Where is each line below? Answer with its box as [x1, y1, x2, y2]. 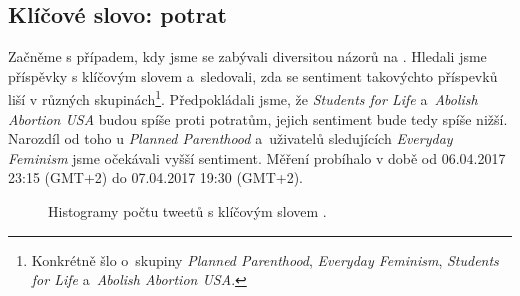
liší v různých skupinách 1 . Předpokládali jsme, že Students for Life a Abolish [8, 86, 478, 110]
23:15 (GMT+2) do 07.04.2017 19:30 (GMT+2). [8, 167, 303, 188]
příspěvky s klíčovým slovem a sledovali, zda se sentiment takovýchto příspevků [8, 65, 498, 86]
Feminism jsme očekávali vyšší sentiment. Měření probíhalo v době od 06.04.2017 [8, 147, 506, 168]
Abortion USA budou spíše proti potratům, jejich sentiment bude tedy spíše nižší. [8, 108, 508, 129]
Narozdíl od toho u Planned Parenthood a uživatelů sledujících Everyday [8, 128, 453, 149]
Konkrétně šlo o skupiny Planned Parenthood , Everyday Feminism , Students [31, 249, 499, 270]
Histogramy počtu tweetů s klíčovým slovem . [48, 201, 327, 222]
